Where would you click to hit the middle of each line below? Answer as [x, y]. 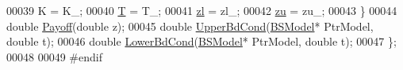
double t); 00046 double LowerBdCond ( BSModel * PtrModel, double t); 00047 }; [201, 41]
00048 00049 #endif [54, 56]
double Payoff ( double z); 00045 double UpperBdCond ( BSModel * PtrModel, [190, 26]
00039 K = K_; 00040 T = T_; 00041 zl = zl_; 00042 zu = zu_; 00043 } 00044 [202, 10]
